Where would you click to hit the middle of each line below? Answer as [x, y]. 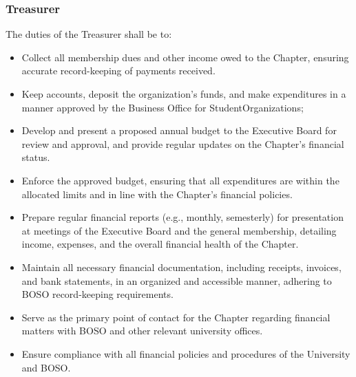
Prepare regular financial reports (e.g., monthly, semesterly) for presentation [182, 217]
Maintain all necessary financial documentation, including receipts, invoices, [181, 267]
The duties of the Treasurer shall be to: [89, 34]
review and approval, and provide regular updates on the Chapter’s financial [183, 143]
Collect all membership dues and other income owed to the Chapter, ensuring [185, 57]
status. [36, 157]
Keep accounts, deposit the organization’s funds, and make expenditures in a [184, 94]
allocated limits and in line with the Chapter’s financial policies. [157, 194]
